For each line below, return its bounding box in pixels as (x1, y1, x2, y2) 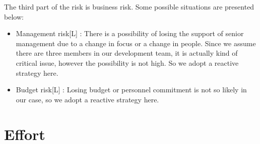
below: (4, 11, 24, 22)
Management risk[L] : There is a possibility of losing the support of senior (16, 28, 244, 39)
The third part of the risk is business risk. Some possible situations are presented (4, 2, 254, 12)
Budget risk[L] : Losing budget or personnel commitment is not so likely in (16, 84, 247, 95)
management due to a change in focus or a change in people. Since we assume (16, 38, 256, 48)
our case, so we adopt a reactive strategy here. (16, 94, 159, 104)
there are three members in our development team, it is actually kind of (16, 48, 238, 58)
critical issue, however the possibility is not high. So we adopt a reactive (16, 57, 239, 68)
